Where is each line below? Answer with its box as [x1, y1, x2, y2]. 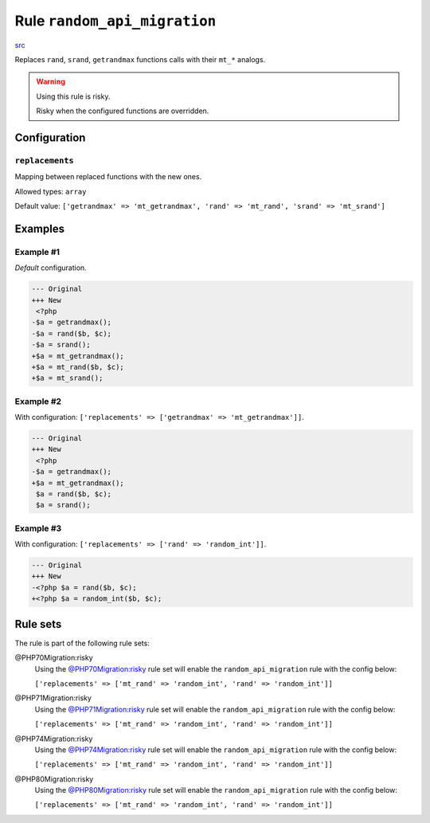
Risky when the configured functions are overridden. [36, 106, 209, 116]
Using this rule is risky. [36, 92, 111, 101]
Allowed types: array [14, 186, 87, 196]
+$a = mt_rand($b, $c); [31, 363, 125, 371]
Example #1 [14, 246, 60, 257]
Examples [14, 221, 65, 235]
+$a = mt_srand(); [31, 374, 104, 382]
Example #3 [14, 523, 62, 534]
